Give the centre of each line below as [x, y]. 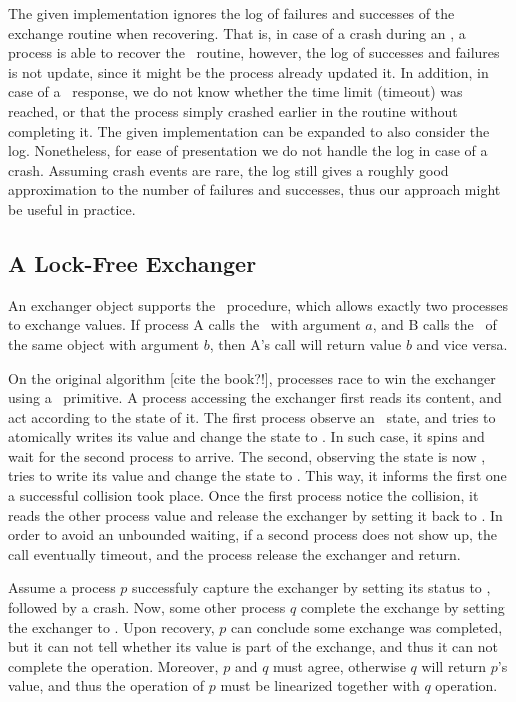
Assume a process [62, 587]
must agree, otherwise [339, 665]
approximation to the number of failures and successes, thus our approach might [254, 189]
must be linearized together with [320, 685]
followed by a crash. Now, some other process [147, 607]
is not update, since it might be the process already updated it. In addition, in [248, 71]
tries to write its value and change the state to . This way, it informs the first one [257, 475]
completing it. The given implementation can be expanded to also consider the [249, 130]
